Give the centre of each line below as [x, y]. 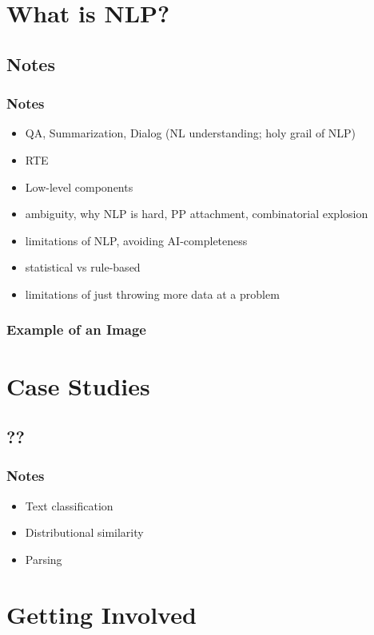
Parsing [44, 559]
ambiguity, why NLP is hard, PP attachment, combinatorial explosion [197, 214]
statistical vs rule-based [83, 267]
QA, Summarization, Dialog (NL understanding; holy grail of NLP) [191, 133]
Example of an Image [76, 329]
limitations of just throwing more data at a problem [152, 294]
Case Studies [78, 385]
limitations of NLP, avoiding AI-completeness [136, 240]
